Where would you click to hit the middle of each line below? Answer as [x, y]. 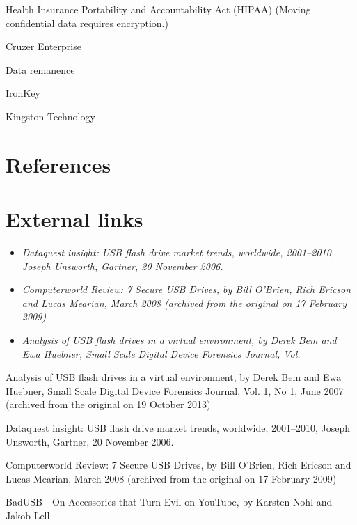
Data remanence [40, 69]
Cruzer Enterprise [43, 46]
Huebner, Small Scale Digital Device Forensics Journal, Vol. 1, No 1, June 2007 [175, 390]
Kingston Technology [50, 116]
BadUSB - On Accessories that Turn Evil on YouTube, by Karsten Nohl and [169, 502]
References [58, 164]
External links [74, 219]
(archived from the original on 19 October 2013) [108, 404]
